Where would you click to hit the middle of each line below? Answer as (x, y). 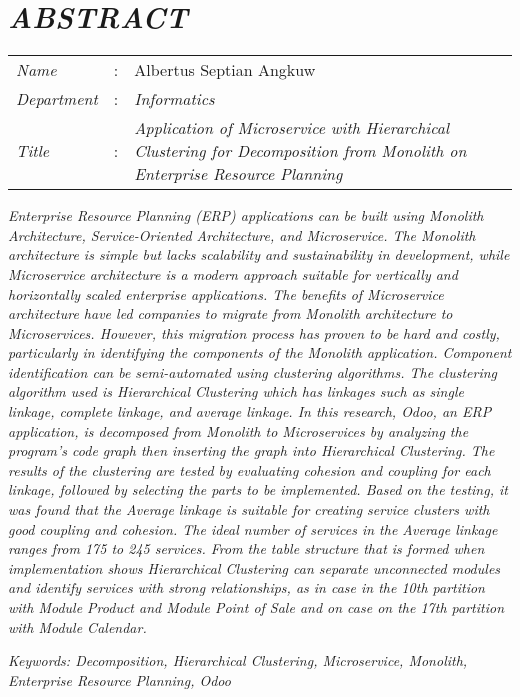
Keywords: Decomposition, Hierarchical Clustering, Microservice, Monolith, (238, 660)
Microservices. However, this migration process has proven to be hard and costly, (254, 332)
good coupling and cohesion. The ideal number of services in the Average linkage (253, 528)
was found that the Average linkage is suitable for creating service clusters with (249, 509)
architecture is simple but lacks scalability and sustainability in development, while (259, 254)
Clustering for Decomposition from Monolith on (300, 151)
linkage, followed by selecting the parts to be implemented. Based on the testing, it (258, 489)
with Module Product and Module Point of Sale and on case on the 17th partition (256, 607)
